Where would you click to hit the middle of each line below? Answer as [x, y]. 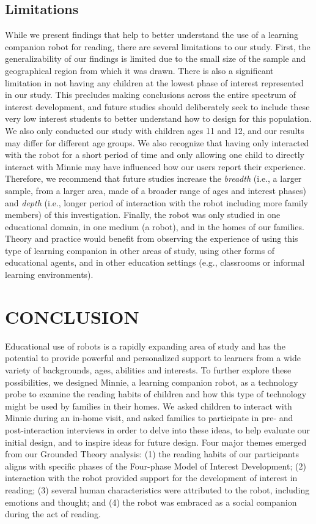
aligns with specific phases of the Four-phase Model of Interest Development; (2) [156, 466]
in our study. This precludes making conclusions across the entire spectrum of [151, 95]
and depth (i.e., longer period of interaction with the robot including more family [156, 202]
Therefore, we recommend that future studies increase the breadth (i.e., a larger [153, 178]
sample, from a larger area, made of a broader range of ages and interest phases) [156, 190]
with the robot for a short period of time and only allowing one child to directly [155, 155]
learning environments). [49, 275]
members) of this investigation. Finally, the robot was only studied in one [143, 215]
